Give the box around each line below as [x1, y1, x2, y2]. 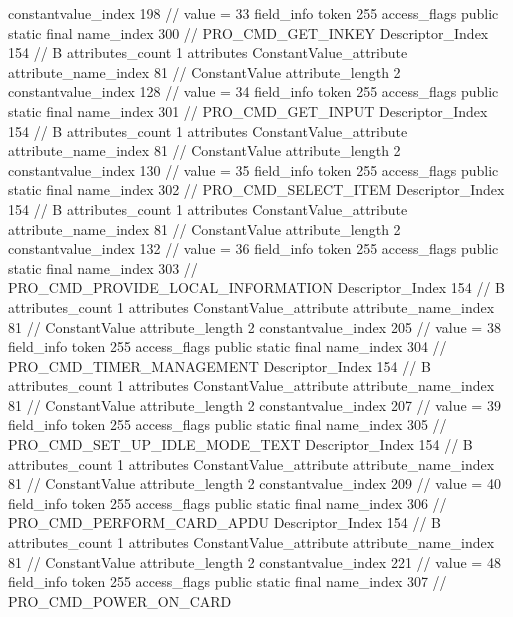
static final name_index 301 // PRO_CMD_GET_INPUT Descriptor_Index [8, 100, 488, 121]
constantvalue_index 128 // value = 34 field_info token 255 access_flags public [8, 81, 499, 102]
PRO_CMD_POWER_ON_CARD [8, 590, 232, 611]
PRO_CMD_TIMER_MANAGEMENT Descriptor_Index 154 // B [8, 355, 431, 376]
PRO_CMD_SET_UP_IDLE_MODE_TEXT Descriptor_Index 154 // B [8, 434, 473, 455]
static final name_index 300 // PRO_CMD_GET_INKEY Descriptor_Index [8, 22, 489, 43]
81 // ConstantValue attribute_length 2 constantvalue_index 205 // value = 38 [8, 316, 501, 337]
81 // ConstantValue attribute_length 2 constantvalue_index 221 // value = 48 [8, 551, 501, 572]
